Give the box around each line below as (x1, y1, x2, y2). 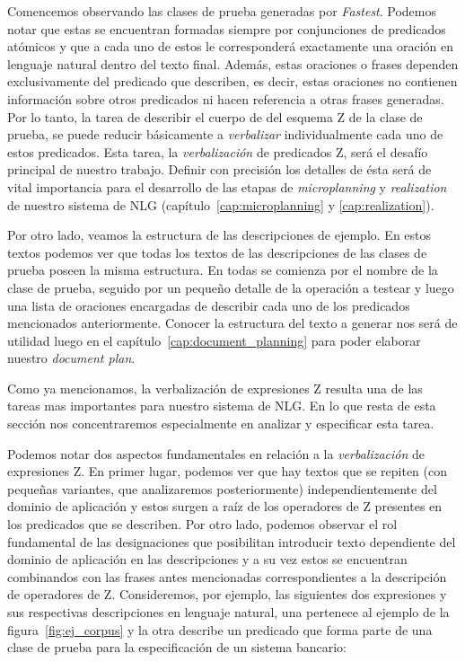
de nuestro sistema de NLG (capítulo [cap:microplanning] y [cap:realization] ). (7, 195, 434, 214)
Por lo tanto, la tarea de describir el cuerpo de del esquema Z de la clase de (7, 107, 423, 126)
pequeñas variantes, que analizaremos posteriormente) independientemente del (7, 479, 437, 498)
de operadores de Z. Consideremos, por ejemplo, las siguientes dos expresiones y (7, 585, 447, 604)
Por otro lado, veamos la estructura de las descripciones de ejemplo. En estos (7, 225, 432, 244)
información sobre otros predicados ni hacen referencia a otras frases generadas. (7, 89, 444, 108)
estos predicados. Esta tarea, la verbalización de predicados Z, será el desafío (7, 142, 428, 161)
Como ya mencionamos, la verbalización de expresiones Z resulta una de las (7, 378, 423, 397)
